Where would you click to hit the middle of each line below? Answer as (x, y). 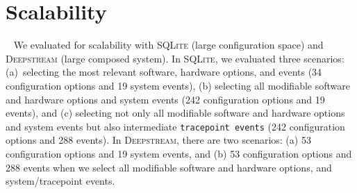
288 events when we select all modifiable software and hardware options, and (169, 167)
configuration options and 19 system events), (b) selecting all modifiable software (178, 85)
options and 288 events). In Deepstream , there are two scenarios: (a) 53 (158, 140)
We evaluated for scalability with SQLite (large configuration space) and (168, 45)
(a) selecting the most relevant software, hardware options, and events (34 (164, 72)
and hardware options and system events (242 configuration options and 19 (165, 99)
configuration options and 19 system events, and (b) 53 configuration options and (179, 153)
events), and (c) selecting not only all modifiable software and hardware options (175, 113)
